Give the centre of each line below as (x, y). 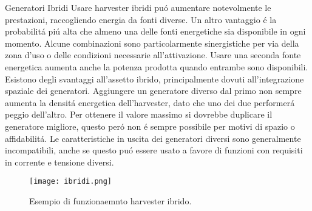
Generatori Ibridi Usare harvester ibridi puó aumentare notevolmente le (138, 7)
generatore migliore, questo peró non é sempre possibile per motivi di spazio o (150, 126)
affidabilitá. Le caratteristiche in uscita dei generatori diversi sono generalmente (153, 138)
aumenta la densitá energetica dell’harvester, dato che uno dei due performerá (150, 102)
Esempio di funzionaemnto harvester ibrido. (110, 200)
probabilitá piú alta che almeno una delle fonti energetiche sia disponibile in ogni (155, 31)
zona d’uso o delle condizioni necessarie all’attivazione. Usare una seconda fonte (153, 55)
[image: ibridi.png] (71, 182)
